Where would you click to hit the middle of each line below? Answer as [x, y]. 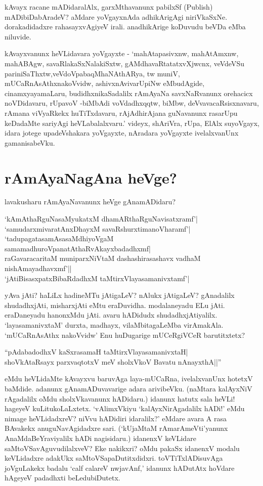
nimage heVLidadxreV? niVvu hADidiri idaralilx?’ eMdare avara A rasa [116, 418]
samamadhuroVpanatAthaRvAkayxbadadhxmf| [78, 248]
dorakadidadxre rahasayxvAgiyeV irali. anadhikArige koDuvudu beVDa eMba [125, 27]
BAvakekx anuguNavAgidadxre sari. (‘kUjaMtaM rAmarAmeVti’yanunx [116, 428]
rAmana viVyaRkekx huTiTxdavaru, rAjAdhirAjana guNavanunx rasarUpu [121, 113]
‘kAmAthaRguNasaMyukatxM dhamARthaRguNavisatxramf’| [101, 219]
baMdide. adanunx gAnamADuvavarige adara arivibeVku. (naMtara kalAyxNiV [128, 388]
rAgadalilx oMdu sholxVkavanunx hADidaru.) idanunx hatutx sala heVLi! [120, 398]
